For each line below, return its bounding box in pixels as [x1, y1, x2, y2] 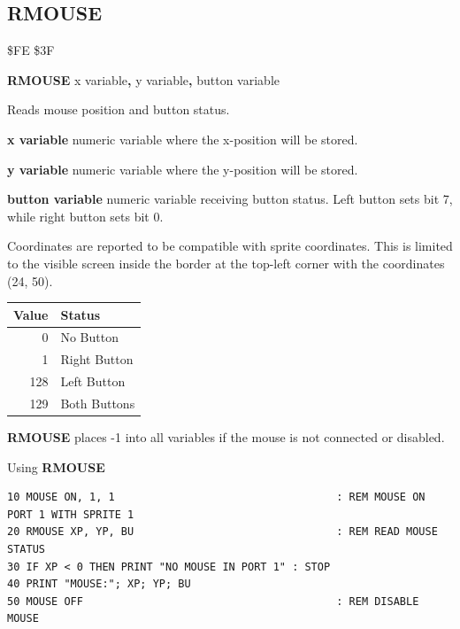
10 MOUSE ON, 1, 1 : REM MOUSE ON [7, 491, 425, 504]
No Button [60, 328, 119, 346]
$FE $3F [7, 41, 55, 59]
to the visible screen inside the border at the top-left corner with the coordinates [7, 253, 445, 272]
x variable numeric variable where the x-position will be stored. [7, 129, 358, 148]
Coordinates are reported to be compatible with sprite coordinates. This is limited [7, 237, 453, 255]
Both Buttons [60, 394, 135, 413]
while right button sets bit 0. [7, 206, 164, 225]
